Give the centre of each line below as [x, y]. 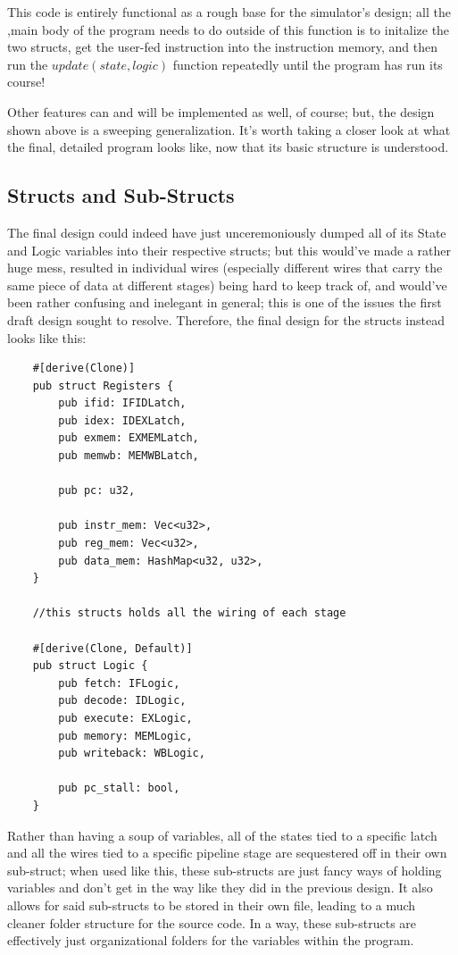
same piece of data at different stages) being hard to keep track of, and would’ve [227, 285]
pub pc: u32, [97, 491]
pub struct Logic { [90, 666]
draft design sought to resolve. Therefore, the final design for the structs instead [226, 319]
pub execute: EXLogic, [125, 718]
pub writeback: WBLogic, [132, 754]
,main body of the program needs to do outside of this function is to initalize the [229, 29]
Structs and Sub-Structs [121, 195]
